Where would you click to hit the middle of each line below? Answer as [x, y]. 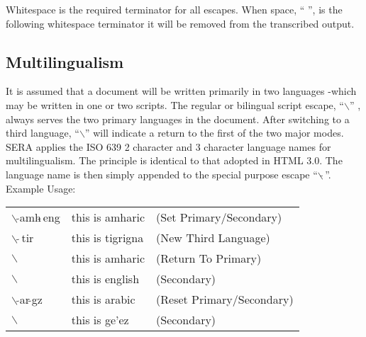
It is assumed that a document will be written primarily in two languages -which [181, 91]
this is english [105, 279]
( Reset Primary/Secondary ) [225, 299]
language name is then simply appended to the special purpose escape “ [162, 174]
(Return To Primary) [209, 258]
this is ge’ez [100, 320]
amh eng [40, 217]
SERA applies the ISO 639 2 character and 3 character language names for [168, 146]
